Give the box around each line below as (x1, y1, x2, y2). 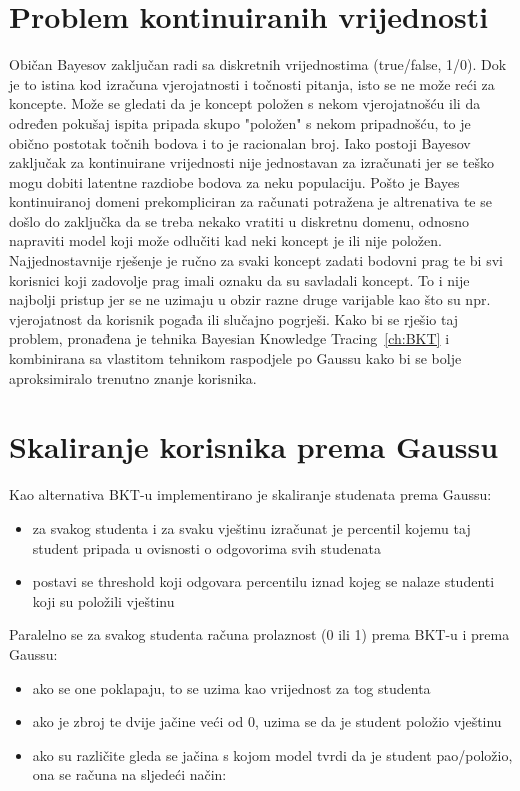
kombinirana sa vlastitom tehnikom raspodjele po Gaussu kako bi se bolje (9, 348, 462, 369)
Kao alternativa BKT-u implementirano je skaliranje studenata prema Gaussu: (9, 484, 492, 505)
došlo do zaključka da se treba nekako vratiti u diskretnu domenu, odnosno (9, 210, 470, 231)
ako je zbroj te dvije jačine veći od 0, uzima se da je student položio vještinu (32, 711, 502, 732)
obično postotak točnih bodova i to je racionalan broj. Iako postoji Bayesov (9, 132, 471, 153)
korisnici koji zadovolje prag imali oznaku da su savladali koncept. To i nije (9, 269, 470, 290)
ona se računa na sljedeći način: (32, 764, 227, 785)
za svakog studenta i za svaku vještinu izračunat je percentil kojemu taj (32, 517, 471, 538)
